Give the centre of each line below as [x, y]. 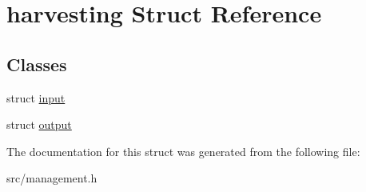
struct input [36, 97]
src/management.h [52, 178]
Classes [37, 64]
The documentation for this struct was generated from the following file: [183, 151]
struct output [39, 124]
